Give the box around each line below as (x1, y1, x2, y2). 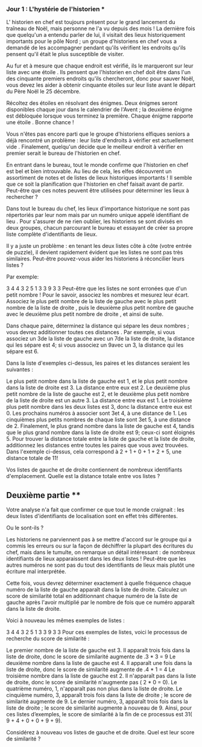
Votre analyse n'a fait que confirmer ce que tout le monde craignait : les (6, 506, 185, 514)
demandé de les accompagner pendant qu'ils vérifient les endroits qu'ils (6, 44, 186, 51)
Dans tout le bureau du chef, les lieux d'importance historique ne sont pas (6, 205, 190, 212)
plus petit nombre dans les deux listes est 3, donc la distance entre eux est (6, 403, 192, 411)
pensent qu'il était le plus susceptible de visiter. (6, 51, 125, 58)
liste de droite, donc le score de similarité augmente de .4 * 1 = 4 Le (6, 666, 175, 673)
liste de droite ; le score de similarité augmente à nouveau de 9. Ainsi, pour (6, 704, 192, 711)
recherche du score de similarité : (6, 635, 90, 642)
